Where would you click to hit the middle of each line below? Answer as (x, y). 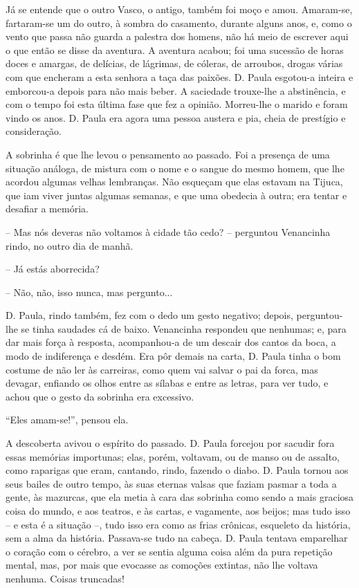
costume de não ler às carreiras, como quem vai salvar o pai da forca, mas (162, 369)
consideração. (34, 131)
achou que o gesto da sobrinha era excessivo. (100, 396)
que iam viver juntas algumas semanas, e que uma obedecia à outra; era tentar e (176, 195)
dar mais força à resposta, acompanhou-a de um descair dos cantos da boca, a (171, 342)
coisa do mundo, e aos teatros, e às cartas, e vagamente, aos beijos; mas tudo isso (178, 511)
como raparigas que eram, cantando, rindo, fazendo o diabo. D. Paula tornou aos (177, 470)
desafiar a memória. (47, 209)
